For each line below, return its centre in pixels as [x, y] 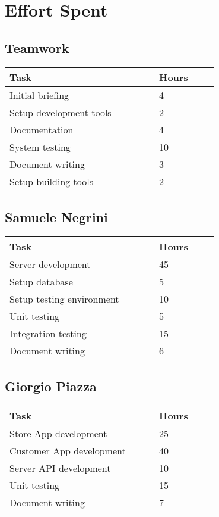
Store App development [58, 433]
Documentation [42, 129]
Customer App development [68, 450]
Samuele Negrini [56, 217]
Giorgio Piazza [51, 386]
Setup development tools [61, 112]
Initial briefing [39, 95]
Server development [50, 264]
